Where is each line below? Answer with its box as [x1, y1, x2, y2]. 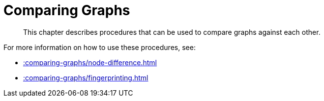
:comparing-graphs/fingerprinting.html [23, 73, 148, 82]
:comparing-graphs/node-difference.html [23, 58, 157, 67]
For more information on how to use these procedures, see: [3, 43, 196, 51]
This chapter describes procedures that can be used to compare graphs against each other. [23, 27, 321, 36]
